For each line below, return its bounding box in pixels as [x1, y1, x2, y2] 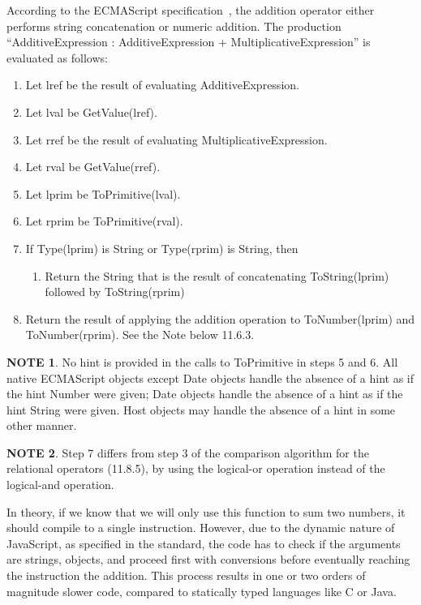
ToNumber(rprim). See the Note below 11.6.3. [25, 326, 255, 343]
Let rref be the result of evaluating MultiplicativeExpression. [25, 131, 328, 148]
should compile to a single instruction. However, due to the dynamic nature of [6, 519, 395, 536]
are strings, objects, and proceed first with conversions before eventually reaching [6, 551, 410, 568]
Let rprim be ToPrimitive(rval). [25, 212, 183, 230]
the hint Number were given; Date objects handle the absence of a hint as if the [6, 385, 403, 402]
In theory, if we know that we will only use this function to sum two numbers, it [6, 503, 406, 520]
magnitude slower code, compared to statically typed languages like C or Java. [6, 582, 397, 599]
